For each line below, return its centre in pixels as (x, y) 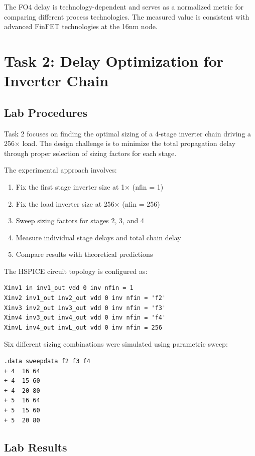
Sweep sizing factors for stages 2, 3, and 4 (80, 220)
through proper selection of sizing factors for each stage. (90, 153)
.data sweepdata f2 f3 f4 (47, 361)
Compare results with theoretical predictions (84, 254)
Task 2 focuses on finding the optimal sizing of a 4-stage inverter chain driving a (128, 133)
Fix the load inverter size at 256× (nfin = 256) (88, 203)
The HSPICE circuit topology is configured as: (76, 271)
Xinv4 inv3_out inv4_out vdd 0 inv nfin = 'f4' (85, 318)
